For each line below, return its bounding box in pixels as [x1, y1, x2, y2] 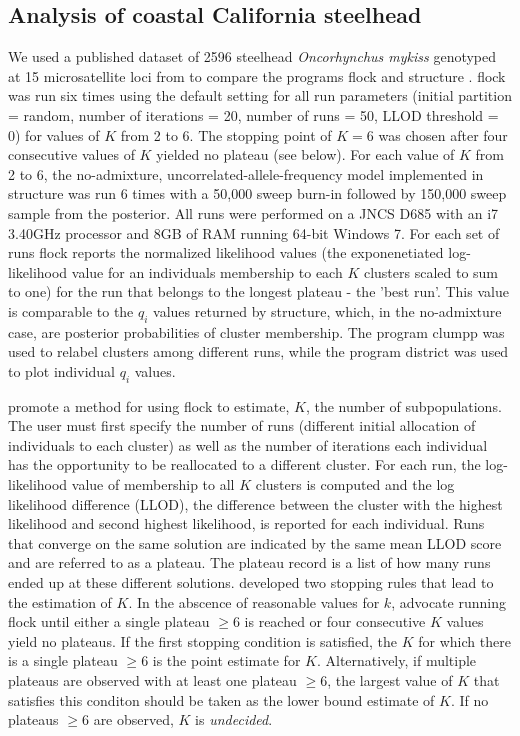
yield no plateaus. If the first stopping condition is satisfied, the [8, 630, 398, 651]
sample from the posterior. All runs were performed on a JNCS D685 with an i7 [8, 202, 499, 223]
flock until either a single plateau [8, 611, 210, 632]
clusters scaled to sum [363, 261, 499, 282]
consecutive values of [8, 144, 135, 165]
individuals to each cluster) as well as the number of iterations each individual [8, 434, 488, 455]
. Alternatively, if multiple [316, 650, 477, 671]
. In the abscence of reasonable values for [128, 591, 380, 612]
